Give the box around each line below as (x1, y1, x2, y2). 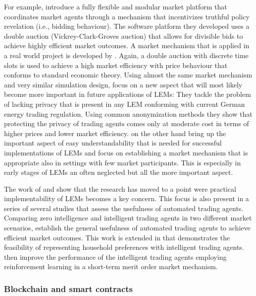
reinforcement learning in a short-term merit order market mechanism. (4, 261, 218, 272)
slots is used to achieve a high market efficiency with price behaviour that (4, 60, 228, 70)
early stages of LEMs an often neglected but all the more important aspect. (4, 167, 233, 177)
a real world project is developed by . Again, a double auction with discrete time (4, 50, 249, 60)
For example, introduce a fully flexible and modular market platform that (4, 1, 227, 11)
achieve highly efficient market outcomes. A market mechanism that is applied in (4, 40, 250, 51)
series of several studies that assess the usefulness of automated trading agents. (4, 203, 244, 213)
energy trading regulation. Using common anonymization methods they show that (4, 108, 253, 119)
